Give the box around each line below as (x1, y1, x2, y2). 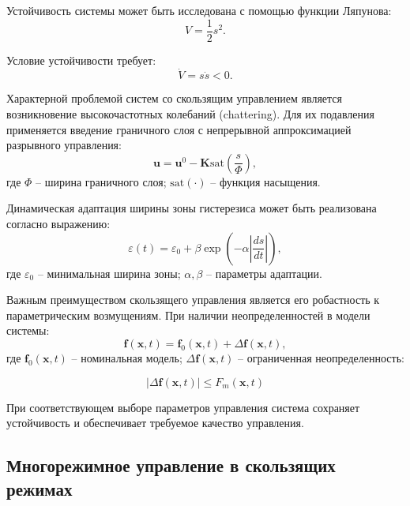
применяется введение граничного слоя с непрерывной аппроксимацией (6, 121, 352, 137)
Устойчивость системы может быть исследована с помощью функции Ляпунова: (6, 2, 392, 18)
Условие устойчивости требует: (6, 51, 156, 68)
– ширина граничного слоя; (36, 173, 167, 189)
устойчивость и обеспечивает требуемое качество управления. (6, 414, 304, 431)
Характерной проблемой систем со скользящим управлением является (6, 90, 343, 107)
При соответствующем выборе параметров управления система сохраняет (6, 399, 360, 415)
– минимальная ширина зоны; (37, 264, 181, 281)
